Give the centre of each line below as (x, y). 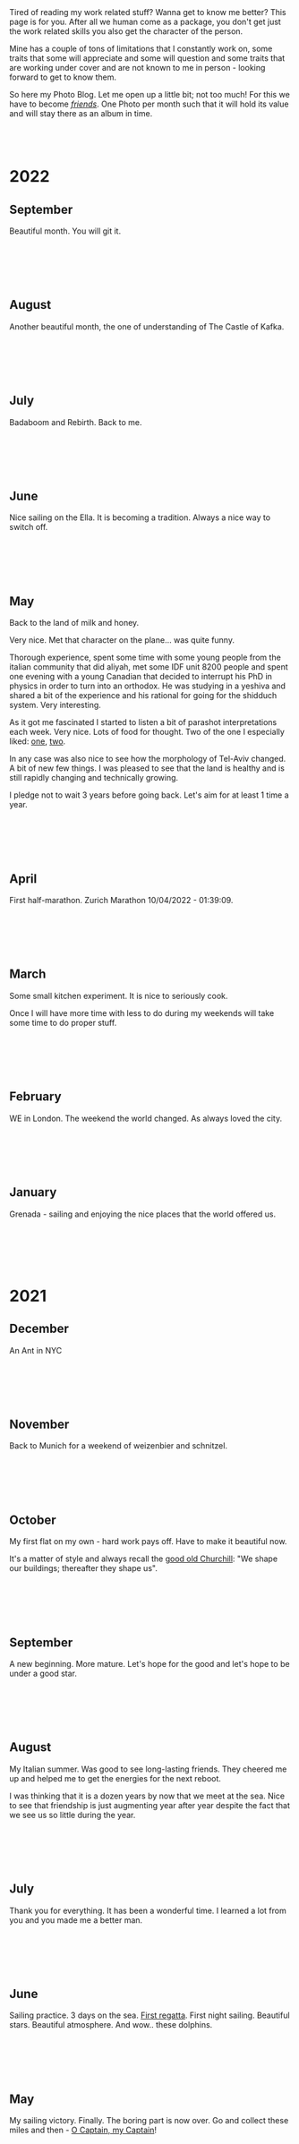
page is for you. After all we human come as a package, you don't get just (145, 21)
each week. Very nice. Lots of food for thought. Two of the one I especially (147, 732)
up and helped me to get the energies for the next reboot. (115, 1778)
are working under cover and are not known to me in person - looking (137, 68)
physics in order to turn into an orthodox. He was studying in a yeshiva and (148, 686)
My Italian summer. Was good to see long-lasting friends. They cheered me (148, 1769)
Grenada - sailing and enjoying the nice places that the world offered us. (142, 1214)
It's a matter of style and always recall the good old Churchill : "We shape (144, 1559)
